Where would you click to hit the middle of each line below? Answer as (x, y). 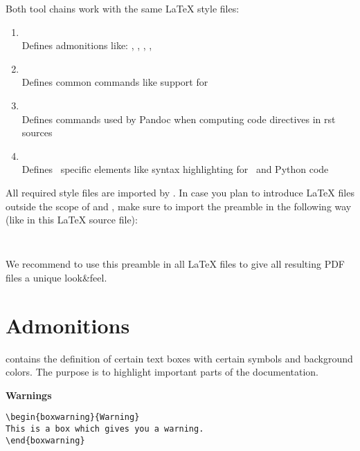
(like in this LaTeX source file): (72, 220)
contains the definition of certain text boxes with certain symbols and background (179, 358)
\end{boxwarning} (45, 440)
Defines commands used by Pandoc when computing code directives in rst (179, 119)
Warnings (29, 395)
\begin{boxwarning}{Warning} (73, 417)
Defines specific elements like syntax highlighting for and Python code (175, 169)
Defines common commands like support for (115, 82)
